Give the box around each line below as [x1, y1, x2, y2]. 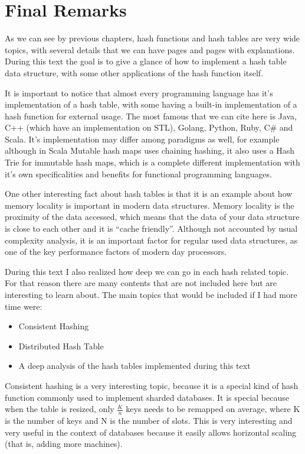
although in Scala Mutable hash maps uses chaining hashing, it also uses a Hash [5, 144, 295, 157]
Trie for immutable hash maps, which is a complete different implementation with [5, 156, 300, 168]
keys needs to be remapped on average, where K [126, 403, 300, 415]
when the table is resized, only [5, 403, 114, 415]
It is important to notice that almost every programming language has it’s [5, 86, 273, 99]
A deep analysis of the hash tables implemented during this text [18, 359, 251, 372]
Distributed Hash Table [18, 339, 104, 352]
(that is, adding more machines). [5, 437, 123, 450]
